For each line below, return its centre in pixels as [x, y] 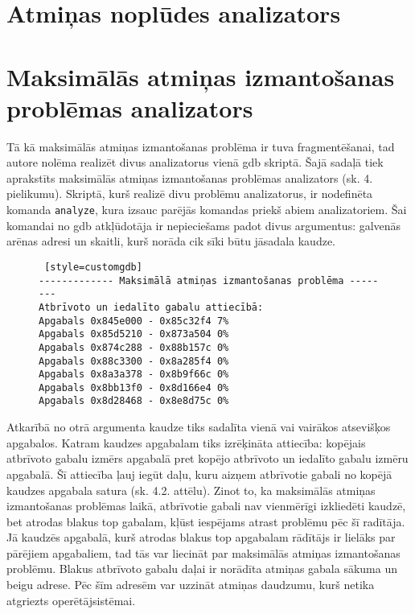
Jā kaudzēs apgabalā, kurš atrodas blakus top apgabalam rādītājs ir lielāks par [201, 537]
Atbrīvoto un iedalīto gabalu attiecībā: [151, 307]
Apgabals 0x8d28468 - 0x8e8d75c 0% [134, 401]
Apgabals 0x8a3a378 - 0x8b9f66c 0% [134, 375]
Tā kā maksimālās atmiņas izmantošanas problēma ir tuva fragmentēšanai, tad [201, 146]
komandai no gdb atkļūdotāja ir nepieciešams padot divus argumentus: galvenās [204, 225]
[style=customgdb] [93, 267]
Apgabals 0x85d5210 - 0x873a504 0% [134, 334]
